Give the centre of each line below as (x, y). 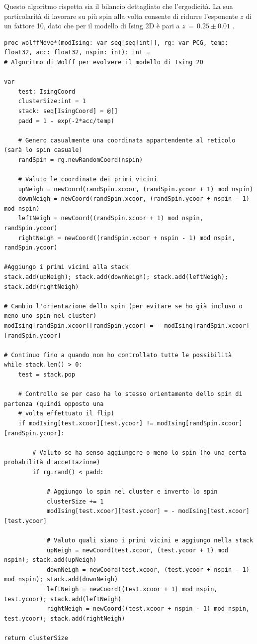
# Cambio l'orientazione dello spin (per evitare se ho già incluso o (123, 306)
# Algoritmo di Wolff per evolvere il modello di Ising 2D (104, 62)
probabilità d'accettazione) (52, 462)
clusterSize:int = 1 (52, 101)
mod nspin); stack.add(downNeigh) (61, 580)
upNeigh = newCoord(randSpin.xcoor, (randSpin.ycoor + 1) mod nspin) (136, 189)
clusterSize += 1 (75, 501)
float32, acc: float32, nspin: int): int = (77, 53)
